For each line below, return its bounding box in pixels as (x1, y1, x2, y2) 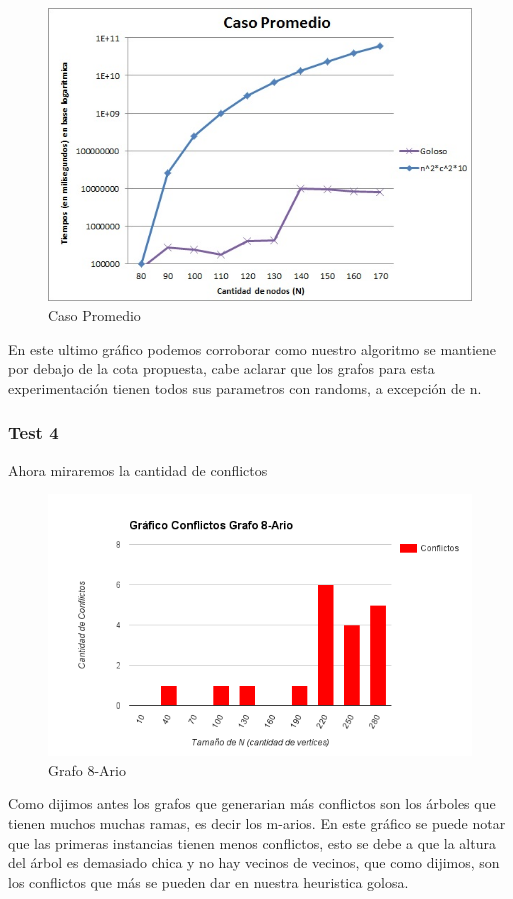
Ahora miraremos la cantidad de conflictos (8, 459, 268, 480)
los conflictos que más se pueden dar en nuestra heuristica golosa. (8, 871, 409, 892)
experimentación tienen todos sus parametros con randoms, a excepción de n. (8, 377, 482, 398)
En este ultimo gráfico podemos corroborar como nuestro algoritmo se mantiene (8, 338, 497, 359)
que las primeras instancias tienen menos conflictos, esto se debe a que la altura (8, 832, 496, 853)
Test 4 (8, 420, 59, 445)
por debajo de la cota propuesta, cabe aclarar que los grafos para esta (8, 358, 435, 379)
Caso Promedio (48, 304, 141, 325)
